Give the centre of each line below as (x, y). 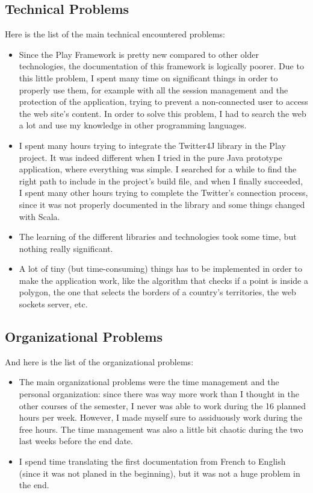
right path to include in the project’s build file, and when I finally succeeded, (161, 181)
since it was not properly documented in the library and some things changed (162, 204)
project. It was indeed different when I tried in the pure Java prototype (150, 157)
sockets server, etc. (53, 304)
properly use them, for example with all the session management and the (153, 89)
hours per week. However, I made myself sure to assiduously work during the (160, 417)
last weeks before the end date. (76, 441)
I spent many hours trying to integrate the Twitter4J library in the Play (152, 145)
